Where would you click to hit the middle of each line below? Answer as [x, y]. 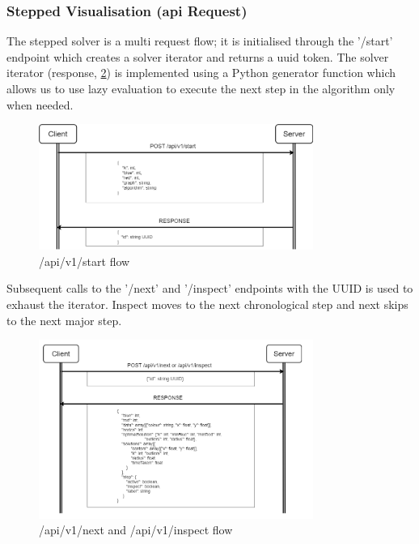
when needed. [40, 104]
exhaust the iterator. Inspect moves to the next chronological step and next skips [207, 304]
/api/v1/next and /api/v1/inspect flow [136, 530]
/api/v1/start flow [85, 261]
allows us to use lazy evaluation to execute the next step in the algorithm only [201, 88]
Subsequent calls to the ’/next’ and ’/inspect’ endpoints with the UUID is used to [210, 288]
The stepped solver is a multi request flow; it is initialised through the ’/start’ [200, 41]
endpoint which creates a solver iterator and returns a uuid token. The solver [198, 56]
